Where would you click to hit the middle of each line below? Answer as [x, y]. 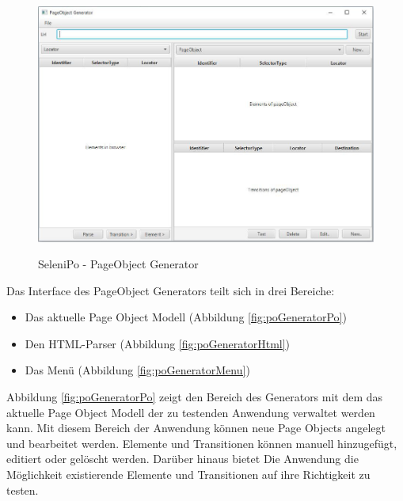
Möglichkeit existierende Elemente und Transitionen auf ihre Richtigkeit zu [188, 474]
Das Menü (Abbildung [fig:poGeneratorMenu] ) [137, 370]
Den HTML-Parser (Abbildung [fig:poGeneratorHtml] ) [158, 343]
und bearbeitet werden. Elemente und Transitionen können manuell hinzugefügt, [202, 443]
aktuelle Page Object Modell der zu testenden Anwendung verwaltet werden [191, 412]
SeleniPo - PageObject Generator [118, 264]
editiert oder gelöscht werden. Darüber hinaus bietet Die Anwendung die [182, 459]
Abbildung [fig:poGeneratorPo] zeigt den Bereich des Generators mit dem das [195, 397]
